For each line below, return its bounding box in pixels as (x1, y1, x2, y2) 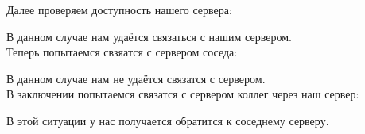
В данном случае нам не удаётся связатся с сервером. (6, 70, 266, 86)
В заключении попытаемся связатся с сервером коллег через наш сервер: (6, 86, 359, 102)
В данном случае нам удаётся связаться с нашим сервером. (6, 28, 292, 44)
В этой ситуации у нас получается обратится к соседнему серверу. (6, 112, 329, 128)
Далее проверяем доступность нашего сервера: (6, 2, 232, 17)
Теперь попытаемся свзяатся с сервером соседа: (6, 44, 238, 60)
